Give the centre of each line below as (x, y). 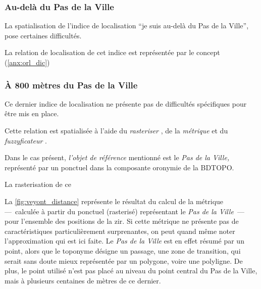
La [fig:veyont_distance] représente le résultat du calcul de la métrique (114, 201)
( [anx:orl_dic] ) (27, 62)
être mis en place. (32, 113)
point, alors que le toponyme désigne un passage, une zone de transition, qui (123, 250)
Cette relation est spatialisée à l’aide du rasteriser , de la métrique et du (116, 130)
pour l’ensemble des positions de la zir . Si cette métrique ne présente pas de (122, 221)
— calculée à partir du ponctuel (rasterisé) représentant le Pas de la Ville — (124, 211)
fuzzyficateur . (26, 140)
